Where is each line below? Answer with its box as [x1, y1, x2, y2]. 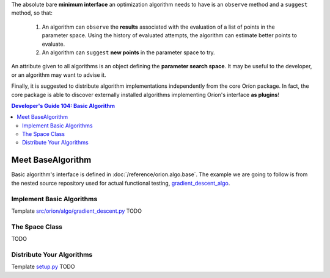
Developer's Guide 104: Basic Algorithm [11, 102, 116, 109]
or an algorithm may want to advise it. [11, 71, 106, 79]
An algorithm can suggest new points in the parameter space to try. [42, 49, 215, 56]
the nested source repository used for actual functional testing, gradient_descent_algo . [11, 179, 230, 187]
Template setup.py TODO [11, 263, 76, 271]
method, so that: [11, 9, 53, 16]
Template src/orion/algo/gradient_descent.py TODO [11, 207, 142, 215]
